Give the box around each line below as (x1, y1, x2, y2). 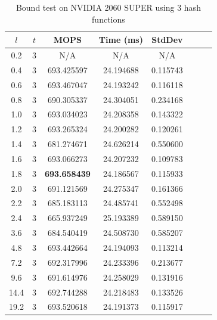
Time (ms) (98, 33, 143, 46)
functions (92, 13, 125, 25)
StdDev (151, 33, 183, 46)
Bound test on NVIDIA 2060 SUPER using (15, 1, 175, 13)
